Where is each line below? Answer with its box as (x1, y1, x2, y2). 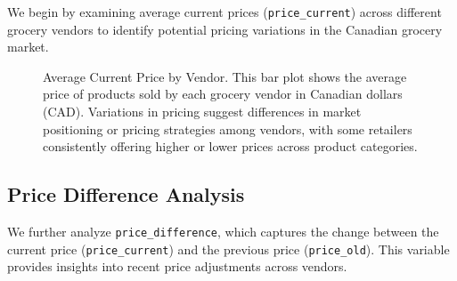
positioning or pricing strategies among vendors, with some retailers (43, 119, 412, 138)
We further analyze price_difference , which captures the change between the (7, 222, 439, 241)
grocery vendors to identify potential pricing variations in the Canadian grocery (7, 20, 443, 38)
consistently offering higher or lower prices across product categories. (43, 137, 418, 156)
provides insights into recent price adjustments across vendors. (7, 257, 347, 276)
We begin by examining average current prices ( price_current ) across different (7, 3, 442, 20)
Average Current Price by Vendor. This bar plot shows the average (43, 67, 407, 85)
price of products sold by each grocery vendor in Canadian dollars (43, 84, 403, 103)
